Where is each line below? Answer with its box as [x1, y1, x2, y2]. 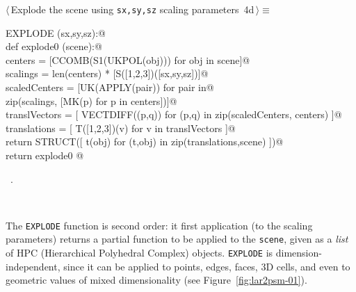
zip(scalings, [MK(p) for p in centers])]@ [6, 93, 177, 108]
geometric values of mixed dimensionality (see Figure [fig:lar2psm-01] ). [6, 273, 307, 287]
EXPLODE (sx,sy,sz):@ [6, 25, 106, 40]
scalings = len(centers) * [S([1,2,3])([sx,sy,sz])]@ [6, 66, 209, 81]
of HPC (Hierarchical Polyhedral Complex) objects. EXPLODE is [6, 245, 273, 260]
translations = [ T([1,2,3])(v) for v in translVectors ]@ [6, 120, 236, 135]
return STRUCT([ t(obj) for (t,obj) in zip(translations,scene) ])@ [6, 134, 284, 149]
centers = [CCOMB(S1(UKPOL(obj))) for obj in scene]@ [6, 52, 250, 67]
